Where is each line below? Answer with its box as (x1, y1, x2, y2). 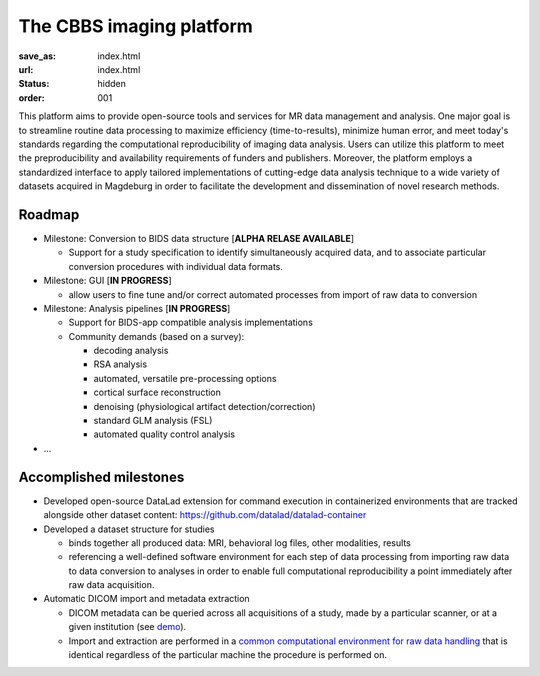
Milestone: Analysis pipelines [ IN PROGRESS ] (43, 302, 231, 314)
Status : (18, 78, 50, 90)
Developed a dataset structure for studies (43, 523, 215, 535)
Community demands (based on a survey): (68, 330, 245, 342)
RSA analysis (93, 358, 148, 370)
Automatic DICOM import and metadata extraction (43, 593, 250, 605)
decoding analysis (93, 345, 169, 357)
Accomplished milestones (18, 468, 185, 485)
